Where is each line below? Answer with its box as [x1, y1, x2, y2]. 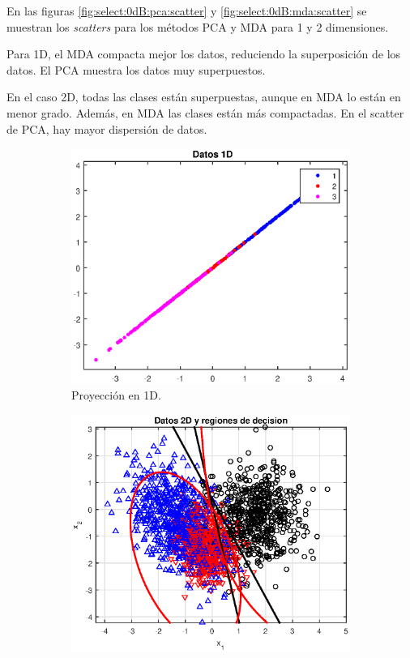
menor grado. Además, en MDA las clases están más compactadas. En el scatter [6, 104, 404, 121]
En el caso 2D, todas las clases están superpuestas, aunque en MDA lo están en [6, 88, 401, 105]
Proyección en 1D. [71, 387, 161, 404]
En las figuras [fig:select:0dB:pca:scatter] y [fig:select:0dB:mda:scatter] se [6, 2, 367, 19]
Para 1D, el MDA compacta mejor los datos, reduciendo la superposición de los [6, 45, 401, 62]
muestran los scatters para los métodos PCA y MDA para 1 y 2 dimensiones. [6, 18, 389, 35]
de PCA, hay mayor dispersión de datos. [6, 120, 207, 137]
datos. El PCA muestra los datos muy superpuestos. [6, 61, 266, 78]
